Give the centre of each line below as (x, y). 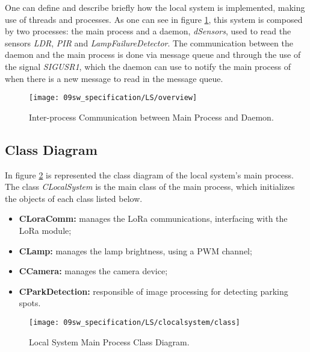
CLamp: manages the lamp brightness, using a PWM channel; (135, 250)
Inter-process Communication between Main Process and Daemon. (151, 117)
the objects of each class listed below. (74, 198)
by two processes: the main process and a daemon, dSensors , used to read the (148, 31)
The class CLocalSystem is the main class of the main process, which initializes (150, 187)
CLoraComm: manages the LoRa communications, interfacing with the (153, 218)
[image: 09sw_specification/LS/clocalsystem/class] (135, 322)
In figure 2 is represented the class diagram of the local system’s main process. (149, 174)
